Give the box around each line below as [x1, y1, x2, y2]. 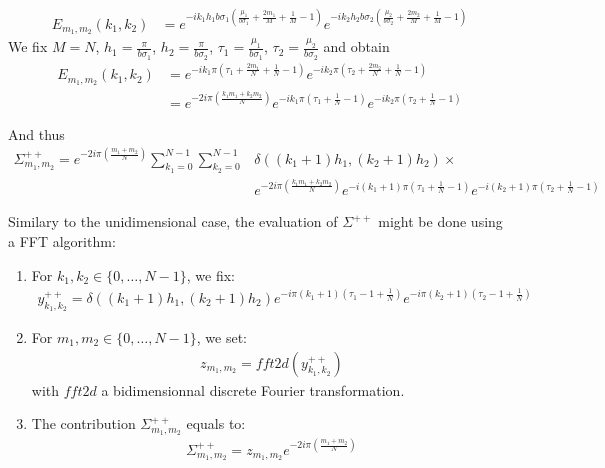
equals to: [186, 413, 246, 434]
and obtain [323, 36, 390, 57]
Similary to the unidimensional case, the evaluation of [8, 211, 338, 232]
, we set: [196, 326, 248, 347]
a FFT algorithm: [8, 231, 116, 251]
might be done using [378, 211, 503, 232]
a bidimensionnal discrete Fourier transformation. [101, 379, 405, 400]
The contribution [31, 413, 136, 434]
